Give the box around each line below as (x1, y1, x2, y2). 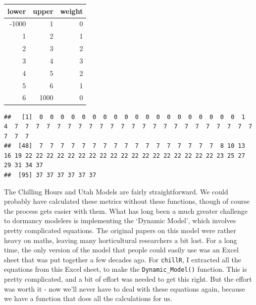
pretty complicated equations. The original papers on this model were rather (4, 225, 236, 236)
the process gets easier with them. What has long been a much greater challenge (4, 205, 248, 216)
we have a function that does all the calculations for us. (4, 293, 172, 304)
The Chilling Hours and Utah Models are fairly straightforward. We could (4, 186, 228, 196)
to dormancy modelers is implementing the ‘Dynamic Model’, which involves (4, 215, 236, 226)
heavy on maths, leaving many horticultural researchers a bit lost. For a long (4, 235, 237, 245)
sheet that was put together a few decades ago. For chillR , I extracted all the (4, 254, 241, 264)
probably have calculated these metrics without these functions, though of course (4, 196, 250, 206)
